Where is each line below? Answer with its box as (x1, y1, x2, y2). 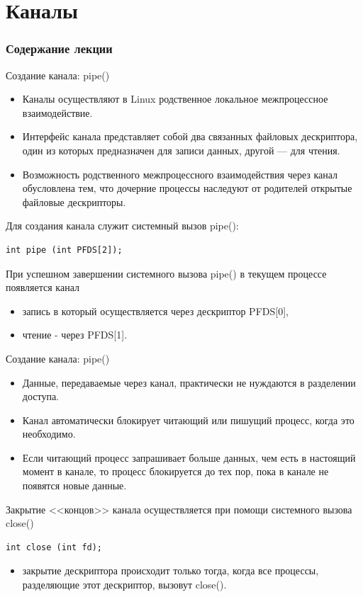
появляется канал (6, 280, 79, 295)
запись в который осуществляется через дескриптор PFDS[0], (22, 303, 289, 318)
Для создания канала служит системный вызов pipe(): (6, 218, 239, 233)
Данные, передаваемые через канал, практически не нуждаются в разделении (22, 375, 356, 390)
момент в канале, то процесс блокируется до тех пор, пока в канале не (22, 464, 329, 479)
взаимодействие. (22, 105, 93, 120)
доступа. (22, 389, 60, 404)
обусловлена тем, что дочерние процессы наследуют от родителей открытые (22, 181, 352, 195)
